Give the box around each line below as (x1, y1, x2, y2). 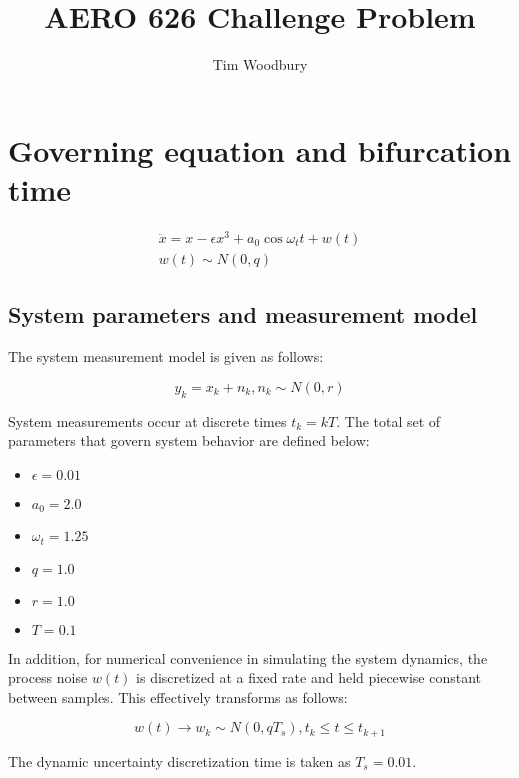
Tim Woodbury (212, 54, 308, 75)
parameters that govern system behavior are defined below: (8, 430, 370, 451)
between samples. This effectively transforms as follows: (8, 686, 348, 707)
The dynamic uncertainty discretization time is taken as (8, 750, 351, 771)
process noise (8, 667, 88, 688)
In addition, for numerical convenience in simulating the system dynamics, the (8, 647, 488, 668)
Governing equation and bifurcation (8, 129, 512, 170)
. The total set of (336, 410, 441, 431)
